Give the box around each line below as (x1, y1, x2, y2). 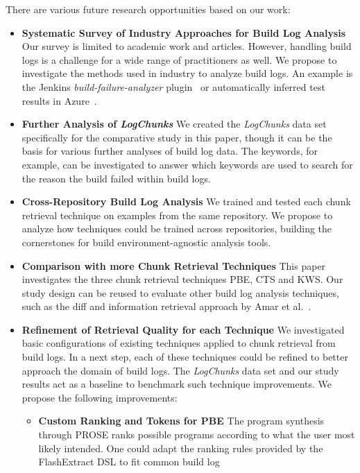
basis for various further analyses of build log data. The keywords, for (22, 144, 318, 158)
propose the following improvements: (22, 390, 178, 404)
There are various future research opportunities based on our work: (6, 2, 291, 16)
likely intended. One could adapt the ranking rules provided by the (38, 440, 323, 455)
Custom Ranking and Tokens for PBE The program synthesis (38, 413, 325, 428)
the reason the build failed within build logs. (22, 171, 211, 185)
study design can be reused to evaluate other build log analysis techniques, (22, 285, 339, 300)
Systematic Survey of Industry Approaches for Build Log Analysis (22, 25, 346, 40)
